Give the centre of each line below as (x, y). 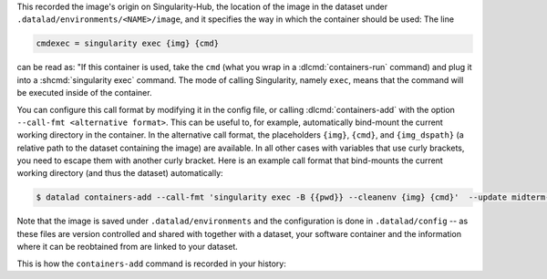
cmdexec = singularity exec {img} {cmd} (127, 44)
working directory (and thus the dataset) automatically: (120, 173)
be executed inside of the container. (84, 93)
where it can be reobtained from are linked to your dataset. (128, 247)
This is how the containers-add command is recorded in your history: (152, 263)
